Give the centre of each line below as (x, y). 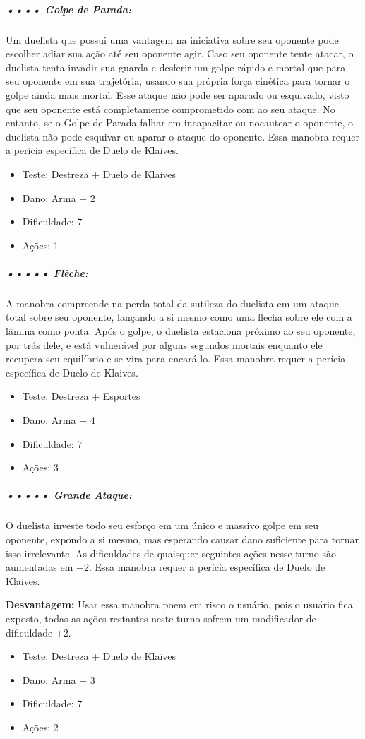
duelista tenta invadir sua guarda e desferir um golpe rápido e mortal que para (176, 67)
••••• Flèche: (47, 272)
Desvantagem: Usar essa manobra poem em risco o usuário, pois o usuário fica (179, 604)
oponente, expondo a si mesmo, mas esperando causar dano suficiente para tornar (182, 539)
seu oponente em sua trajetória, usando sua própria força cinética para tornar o (178, 81)
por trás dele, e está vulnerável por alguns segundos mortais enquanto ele (164, 344)
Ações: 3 (40, 467)
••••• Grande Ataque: (69, 495)
